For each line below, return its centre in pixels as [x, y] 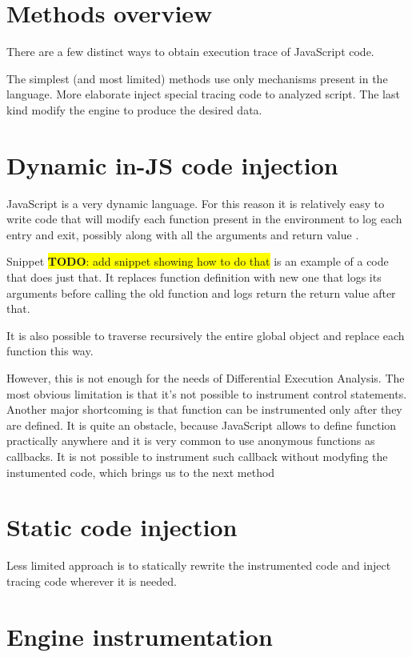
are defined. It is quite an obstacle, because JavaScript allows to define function [202, 425]
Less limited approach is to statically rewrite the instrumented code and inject [199, 565]
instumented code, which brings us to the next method [141, 472]
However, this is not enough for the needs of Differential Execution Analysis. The [206, 377]
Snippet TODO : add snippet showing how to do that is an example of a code [198, 261]
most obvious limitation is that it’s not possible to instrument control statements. [207, 393]
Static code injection [122, 527]
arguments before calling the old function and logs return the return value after [201, 292]
